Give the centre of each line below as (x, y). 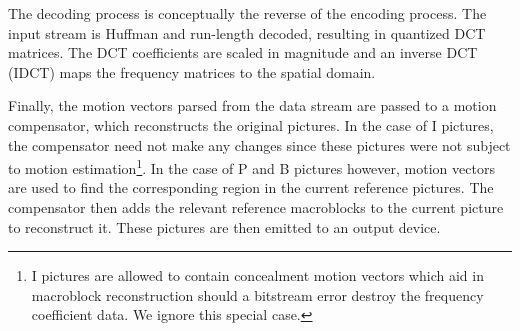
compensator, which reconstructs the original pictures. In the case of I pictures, (251, 124)
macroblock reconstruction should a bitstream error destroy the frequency (257, 294)
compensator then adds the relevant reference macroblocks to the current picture (256, 207)
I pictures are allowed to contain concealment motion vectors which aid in (257, 275)
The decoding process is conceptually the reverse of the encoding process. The (247, 13)
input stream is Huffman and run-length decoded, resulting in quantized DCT (247, 32)
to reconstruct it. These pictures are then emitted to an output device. (224, 226)
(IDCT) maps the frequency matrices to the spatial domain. (192, 71)
